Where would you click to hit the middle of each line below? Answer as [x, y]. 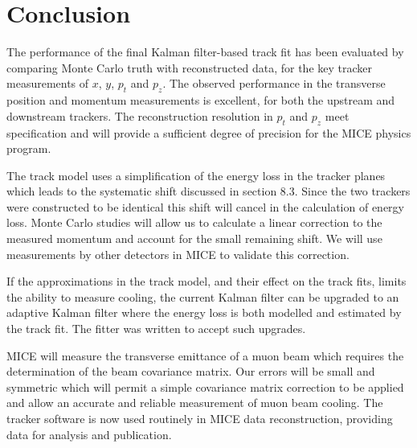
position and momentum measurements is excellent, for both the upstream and [201, 100]
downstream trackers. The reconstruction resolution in [140, 115]
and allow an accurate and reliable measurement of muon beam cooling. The [195, 403]
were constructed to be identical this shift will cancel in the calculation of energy [205, 206]
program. [29, 148]
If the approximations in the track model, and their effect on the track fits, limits [206, 281]
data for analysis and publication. [89, 434]
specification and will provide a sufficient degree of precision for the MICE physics [209, 132]
